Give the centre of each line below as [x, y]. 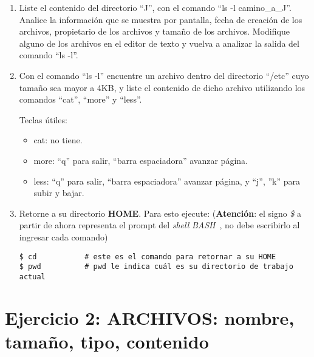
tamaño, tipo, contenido [107, 341]
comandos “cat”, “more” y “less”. [80, 99]
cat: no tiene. [58, 140]
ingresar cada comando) [63, 236]
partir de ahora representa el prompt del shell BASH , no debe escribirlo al [159, 225]
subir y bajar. [59, 193]
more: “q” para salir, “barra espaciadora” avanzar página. [141, 160]
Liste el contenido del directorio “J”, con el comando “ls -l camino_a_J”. [155, 7]
